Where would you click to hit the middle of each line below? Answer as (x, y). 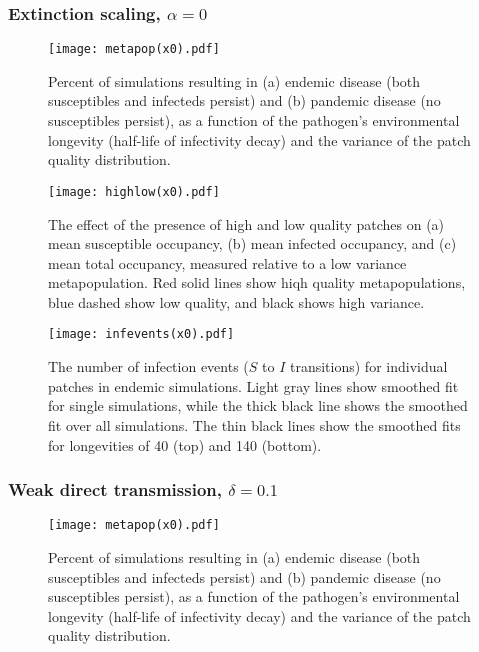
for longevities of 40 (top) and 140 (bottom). (185, 444)
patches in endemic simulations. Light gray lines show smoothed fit (253, 385)
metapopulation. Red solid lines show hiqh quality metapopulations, (257, 282)
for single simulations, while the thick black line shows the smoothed (258, 405)
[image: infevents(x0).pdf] (141, 334)
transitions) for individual (368, 366)
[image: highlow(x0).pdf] (134, 191)
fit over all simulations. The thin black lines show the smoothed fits (254, 424)
